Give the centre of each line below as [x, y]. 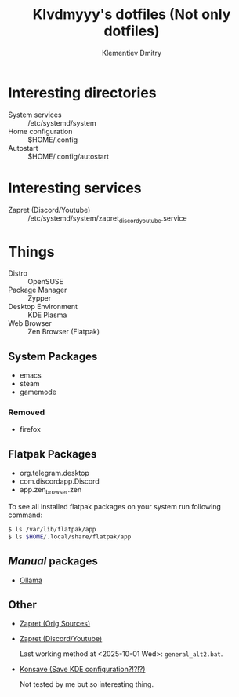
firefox [30, 429]
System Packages [53, 356]
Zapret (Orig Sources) [55, 624]
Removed [27, 412]
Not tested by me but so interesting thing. [87, 684]
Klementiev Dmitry [132, 53]
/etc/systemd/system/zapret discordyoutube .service [107, 219]
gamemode [38, 392]
